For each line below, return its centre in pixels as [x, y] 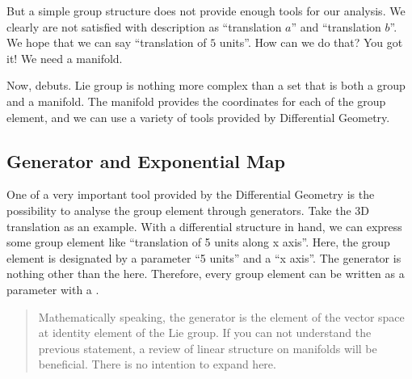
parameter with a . [53, 289]
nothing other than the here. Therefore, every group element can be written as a [206, 274]
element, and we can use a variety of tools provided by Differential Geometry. [198, 117]
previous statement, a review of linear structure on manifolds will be [208, 348]
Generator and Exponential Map [146, 160]
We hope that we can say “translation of [107, 42]
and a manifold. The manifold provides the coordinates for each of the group [196, 101]
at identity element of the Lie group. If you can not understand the [205, 333]
